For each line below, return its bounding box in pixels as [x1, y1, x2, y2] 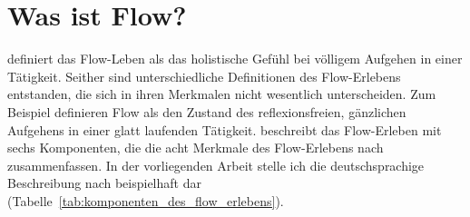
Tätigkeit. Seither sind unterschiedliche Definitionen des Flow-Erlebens [7, 66, 401, 85]
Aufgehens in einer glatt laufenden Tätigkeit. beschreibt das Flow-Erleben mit [7, 120, 442, 139]
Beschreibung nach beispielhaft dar [7, 173, 201, 192]
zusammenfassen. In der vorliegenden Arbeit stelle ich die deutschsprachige [7, 155, 425, 174]
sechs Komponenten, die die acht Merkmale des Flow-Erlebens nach [7, 138, 384, 157]
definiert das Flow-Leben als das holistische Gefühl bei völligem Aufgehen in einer [7, 49, 463, 68]
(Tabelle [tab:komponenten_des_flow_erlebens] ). [7, 191, 284, 210]
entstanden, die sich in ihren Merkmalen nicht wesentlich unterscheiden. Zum [7, 84, 436, 104]
